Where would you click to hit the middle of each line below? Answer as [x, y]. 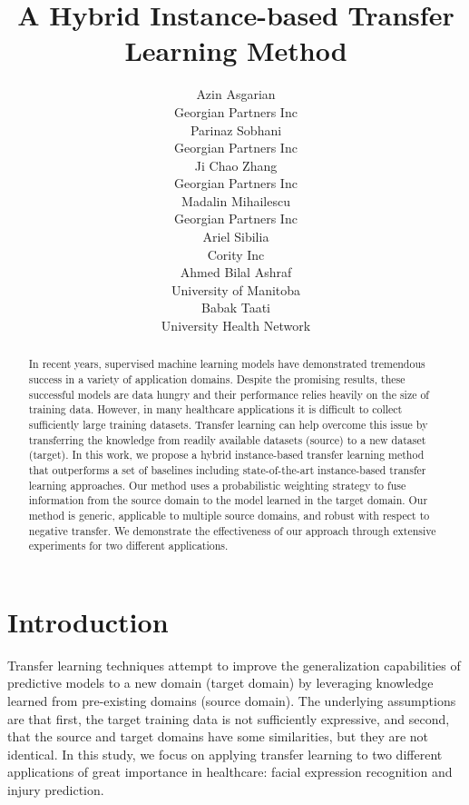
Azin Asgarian [236, 94]
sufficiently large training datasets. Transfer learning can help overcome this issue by [228, 425]
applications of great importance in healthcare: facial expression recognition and [230, 772]
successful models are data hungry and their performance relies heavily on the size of [229, 394]
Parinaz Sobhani [236, 129]
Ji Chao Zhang [236, 165]
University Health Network [236, 326]
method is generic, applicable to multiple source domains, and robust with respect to [229, 515]
